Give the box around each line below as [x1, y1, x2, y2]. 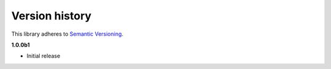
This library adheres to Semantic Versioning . [11, 30, 124, 38]
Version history [11, 9, 92, 22]
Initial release [26, 52, 61, 60]
